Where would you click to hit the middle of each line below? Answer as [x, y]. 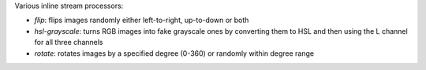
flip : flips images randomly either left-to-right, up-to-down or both [142, 20]
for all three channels [69, 42]
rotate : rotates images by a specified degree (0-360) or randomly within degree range [174, 53]
